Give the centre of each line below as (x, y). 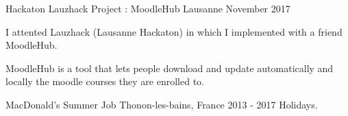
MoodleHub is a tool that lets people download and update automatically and (170, 68)
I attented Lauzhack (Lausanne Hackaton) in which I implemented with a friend (174, 31)
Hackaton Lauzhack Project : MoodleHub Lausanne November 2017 (148, 8)
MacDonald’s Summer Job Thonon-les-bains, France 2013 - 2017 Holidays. (162, 104)
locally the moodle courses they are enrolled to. (105, 81)
